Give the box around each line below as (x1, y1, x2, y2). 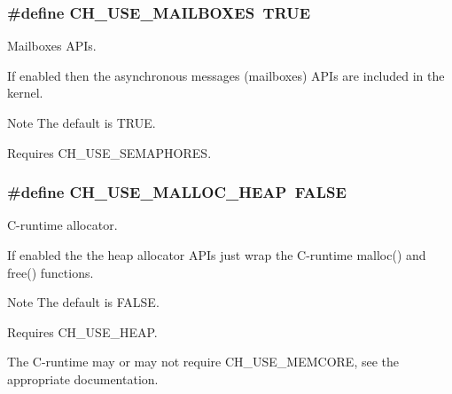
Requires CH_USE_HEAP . (7, 322, 158, 341)
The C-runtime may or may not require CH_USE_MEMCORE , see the (7, 352, 400, 371)
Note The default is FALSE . (7, 293, 160, 311)
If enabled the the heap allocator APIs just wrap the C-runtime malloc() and (7, 246, 426, 264)
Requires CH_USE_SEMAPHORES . (7, 143, 212, 162)
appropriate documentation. (7, 369, 159, 388)
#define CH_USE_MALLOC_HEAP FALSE (7, 181, 347, 203)
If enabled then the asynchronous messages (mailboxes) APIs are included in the (7, 66, 445, 84)
